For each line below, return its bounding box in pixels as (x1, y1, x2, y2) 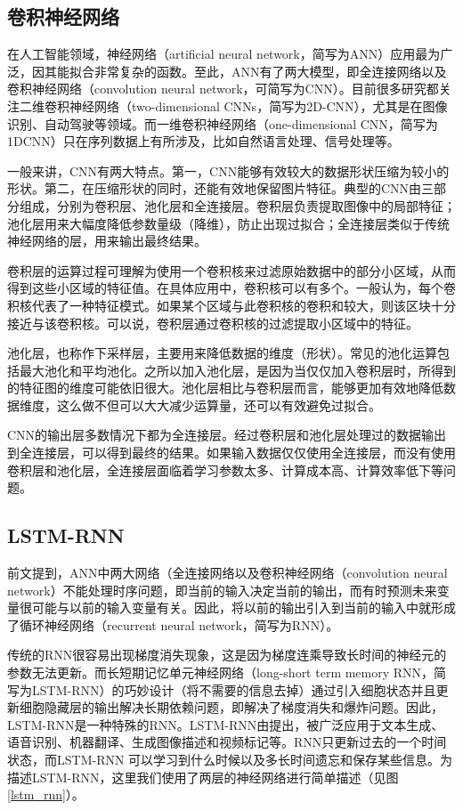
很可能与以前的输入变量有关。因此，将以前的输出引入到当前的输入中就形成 (19, 598, 456, 617)
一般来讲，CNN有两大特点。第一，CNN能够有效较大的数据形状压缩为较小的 (7, 161, 450, 180)
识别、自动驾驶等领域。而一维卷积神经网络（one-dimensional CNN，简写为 (7, 114, 438, 133)
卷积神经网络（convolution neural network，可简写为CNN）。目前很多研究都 (7, 79, 439, 98)
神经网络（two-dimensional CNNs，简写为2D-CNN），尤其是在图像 (69, 96, 448, 115)
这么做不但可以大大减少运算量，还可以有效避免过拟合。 (56, 395, 381, 414)
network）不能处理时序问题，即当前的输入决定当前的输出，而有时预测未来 (7, 580, 437, 599)
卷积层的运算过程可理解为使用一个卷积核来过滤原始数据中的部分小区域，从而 (7, 261, 456, 279)
